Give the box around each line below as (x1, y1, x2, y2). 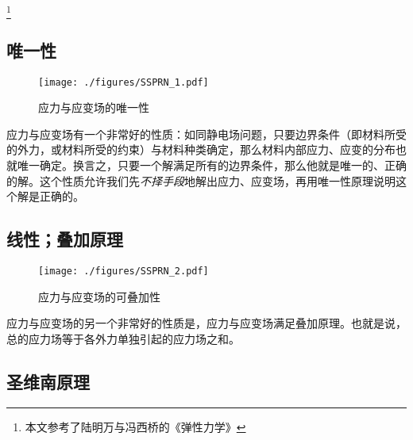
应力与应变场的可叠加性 (38, 288, 160, 304)
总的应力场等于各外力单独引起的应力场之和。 (6, 330, 240, 346)
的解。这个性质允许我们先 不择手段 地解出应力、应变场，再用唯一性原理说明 (6, 172, 396, 189)
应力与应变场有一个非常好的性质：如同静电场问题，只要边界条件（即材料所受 (6, 125, 407, 142)
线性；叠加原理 (6, 227, 123, 251)
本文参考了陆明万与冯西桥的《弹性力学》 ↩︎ (25, 418, 246, 434)
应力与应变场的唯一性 (38, 99, 149, 116)
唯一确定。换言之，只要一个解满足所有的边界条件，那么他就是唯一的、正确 (17, 156, 407, 173)
